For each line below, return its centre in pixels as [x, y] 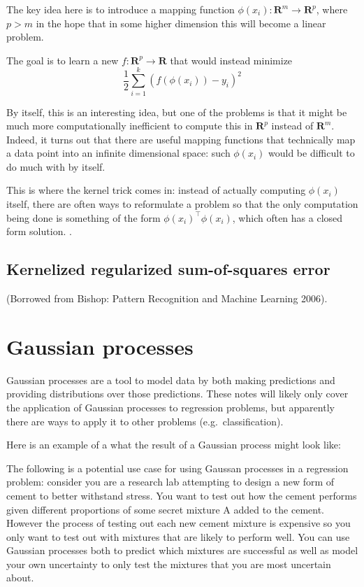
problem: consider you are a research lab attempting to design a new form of [170, 482]
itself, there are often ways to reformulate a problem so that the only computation [182, 204]
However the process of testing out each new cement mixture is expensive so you [179, 523]
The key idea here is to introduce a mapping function [121, 9]
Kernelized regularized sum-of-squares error [168, 269]
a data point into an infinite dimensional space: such [118, 153]
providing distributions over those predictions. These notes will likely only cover [177, 394]
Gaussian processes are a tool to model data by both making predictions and [171, 380]
